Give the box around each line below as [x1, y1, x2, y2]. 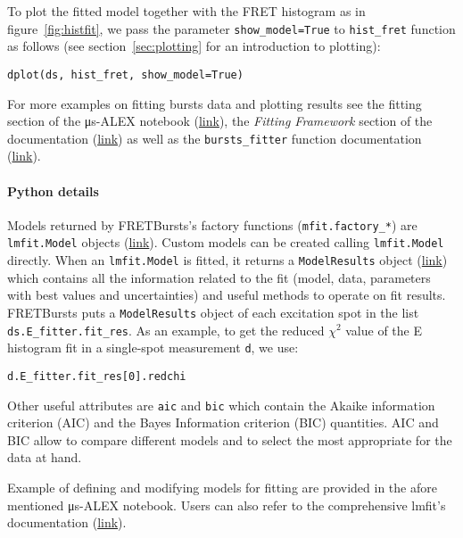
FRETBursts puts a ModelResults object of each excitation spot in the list [7, 302, 419, 321]
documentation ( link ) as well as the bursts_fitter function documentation [7, 128, 422, 147]
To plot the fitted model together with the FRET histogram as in [7, 2, 366, 20]
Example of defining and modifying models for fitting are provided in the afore [7, 477, 437, 496]
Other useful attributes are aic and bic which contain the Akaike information [7, 395, 435, 414]
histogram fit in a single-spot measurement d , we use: [7, 338, 299, 357]
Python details [7, 181, 99, 200]
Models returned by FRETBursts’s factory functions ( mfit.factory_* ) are [7, 215, 418, 234]
